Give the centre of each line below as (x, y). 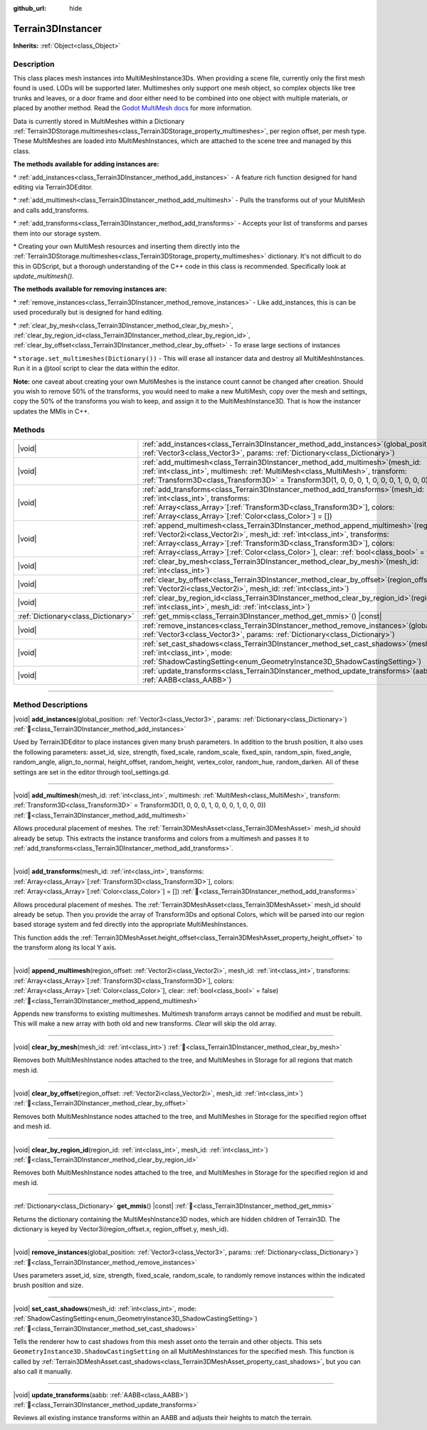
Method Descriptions (51, 705)
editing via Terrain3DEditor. (53, 187)
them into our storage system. (57, 233)
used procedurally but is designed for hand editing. (88, 312)
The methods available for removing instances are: (90, 289)
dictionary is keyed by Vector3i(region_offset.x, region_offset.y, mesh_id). (121, 1229)
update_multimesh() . (43, 276)
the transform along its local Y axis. (65, 947)
